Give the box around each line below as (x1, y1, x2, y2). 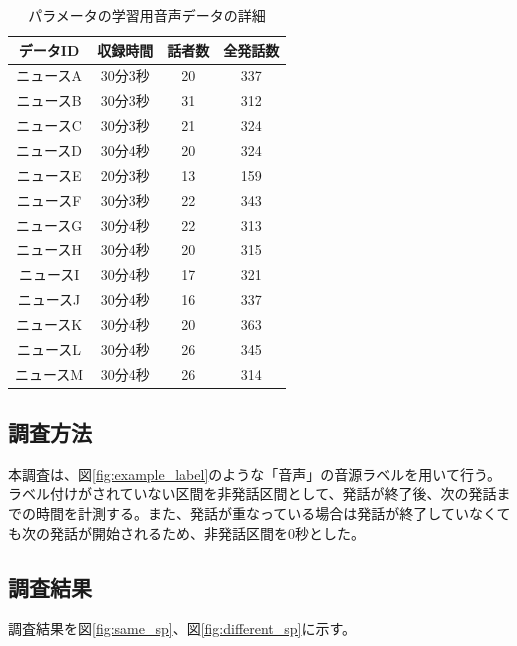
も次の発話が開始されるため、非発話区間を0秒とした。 (8, 522, 365, 543)
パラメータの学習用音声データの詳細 (28, 5, 266, 25)
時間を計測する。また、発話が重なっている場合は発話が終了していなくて (35, 503, 511, 524)
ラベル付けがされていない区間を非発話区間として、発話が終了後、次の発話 (8, 483, 497, 504)
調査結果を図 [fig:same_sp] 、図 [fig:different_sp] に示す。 (8, 618, 357, 639)
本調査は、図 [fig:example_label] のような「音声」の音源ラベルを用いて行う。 (8, 463, 502, 484)
